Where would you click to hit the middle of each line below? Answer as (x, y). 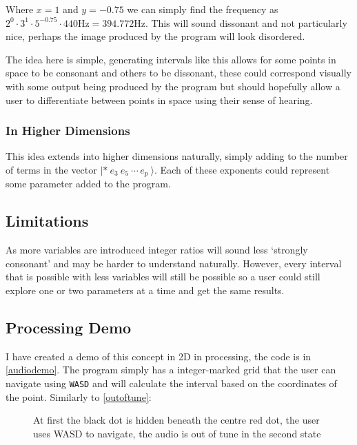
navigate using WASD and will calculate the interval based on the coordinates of (171, 383)
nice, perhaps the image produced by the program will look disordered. (155, 36)
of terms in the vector (51, 169)
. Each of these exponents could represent (242, 169)
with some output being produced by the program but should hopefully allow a (173, 86)
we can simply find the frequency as (203, 9)
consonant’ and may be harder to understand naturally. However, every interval (174, 263)
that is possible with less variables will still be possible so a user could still (163, 277)
